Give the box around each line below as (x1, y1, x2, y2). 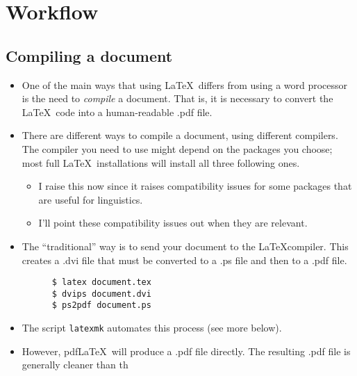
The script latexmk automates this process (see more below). (22, 320, 282, 335)
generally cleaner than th (22, 357, 128, 372)
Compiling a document (6, 44, 173, 66)
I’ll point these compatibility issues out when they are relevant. (38, 215, 308, 230)
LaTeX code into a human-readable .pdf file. (22, 104, 213, 119)
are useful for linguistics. (38, 192, 143, 206)
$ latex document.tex (51, 277, 151, 288)
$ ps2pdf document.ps (51, 300, 151, 311)
